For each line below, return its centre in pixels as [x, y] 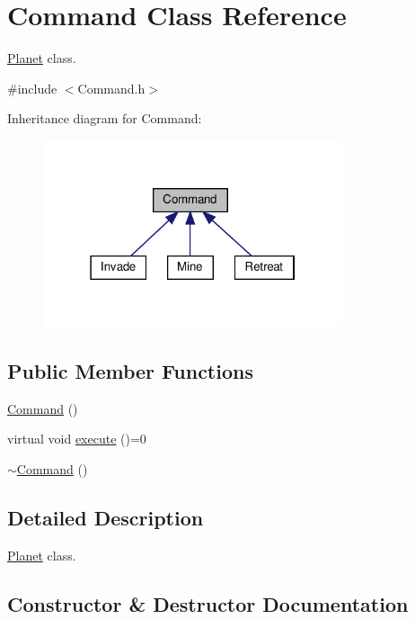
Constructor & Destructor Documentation [208, 603]
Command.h [111, 88]
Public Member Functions [130, 370]
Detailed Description [106, 517]
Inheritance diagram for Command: [105, 118]
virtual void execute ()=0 [77, 439]
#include [32, 88]
